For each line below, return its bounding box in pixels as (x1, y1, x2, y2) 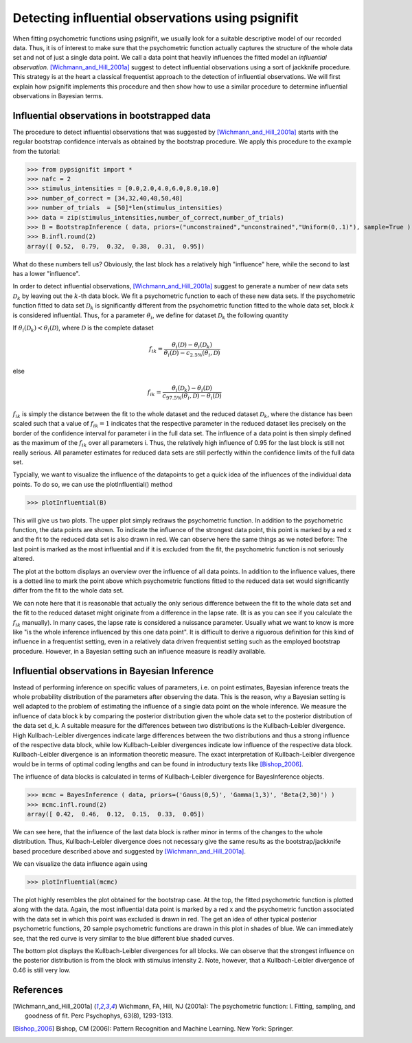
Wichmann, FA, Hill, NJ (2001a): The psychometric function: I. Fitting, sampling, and (119, 1002, 356, 1010)
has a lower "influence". (12, 270, 80, 278)
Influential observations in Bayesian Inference (12, 665, 214, 676)
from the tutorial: (12, 147, 60, 155)
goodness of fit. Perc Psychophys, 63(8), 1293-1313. (25, 1011, 173, 1020)
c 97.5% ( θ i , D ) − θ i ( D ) (162, 392, 222, 402)
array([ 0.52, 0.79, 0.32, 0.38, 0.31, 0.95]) (27, 242, 205, 250)
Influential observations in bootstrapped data (12, 110, 211, 122)
